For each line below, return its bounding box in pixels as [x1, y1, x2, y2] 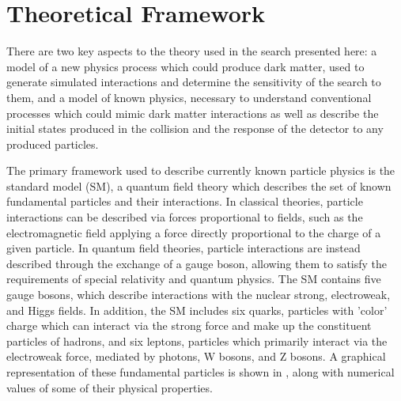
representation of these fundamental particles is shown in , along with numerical [6, 364, 395, 380]
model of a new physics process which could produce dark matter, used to [6, 58, 365, 74]
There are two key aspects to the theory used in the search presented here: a [6, 43, 377, 59]
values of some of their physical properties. [6, 379, 213, 395]
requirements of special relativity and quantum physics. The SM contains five [6, 270, 381, 287]
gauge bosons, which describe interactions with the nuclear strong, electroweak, [6, 286, 391, 303]
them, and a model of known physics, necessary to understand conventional [6, 89, 372, 105]
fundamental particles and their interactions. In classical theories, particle [6, 193, 363, 210]
